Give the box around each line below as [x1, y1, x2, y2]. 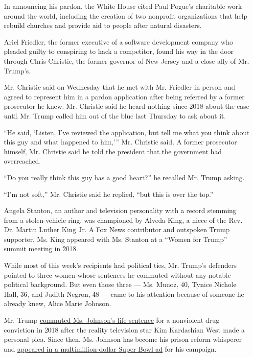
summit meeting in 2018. [4, 243, 78, 254]
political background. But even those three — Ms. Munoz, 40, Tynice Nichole [4, 279, 236, 289]
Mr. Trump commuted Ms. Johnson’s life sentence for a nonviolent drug [4, 315, 220, 325]
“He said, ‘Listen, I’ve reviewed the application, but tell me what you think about [4, 127, 250, 137]
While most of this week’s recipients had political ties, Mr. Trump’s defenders [4, 260, 237, 270]
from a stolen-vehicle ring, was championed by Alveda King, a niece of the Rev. [4, 214, 243, 225]
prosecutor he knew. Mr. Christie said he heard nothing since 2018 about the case [4, 101, 250, 111]
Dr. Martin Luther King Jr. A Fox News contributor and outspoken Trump [4, 224, 230, 235]
